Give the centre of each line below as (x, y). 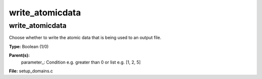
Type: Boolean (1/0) (29, 46)
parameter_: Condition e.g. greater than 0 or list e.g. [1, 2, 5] (81, 62)
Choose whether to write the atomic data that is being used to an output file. (85, 38)
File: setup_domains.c (31, 71)
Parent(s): (19, 55)
